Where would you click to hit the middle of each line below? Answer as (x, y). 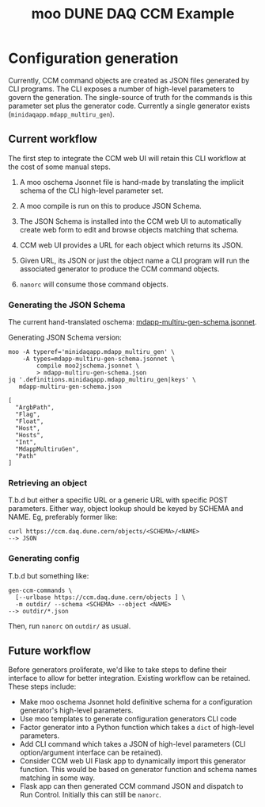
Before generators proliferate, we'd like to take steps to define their (117, 670)
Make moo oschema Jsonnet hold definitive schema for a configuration (136, 702)
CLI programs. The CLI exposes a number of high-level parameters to (121, 89)
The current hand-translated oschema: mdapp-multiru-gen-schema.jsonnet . (132, 322)
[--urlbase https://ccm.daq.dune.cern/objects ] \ (100, 597)
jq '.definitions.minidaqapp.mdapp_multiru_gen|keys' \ (102, 380)
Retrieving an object (48, 482)
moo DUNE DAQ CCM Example (133, 14)
